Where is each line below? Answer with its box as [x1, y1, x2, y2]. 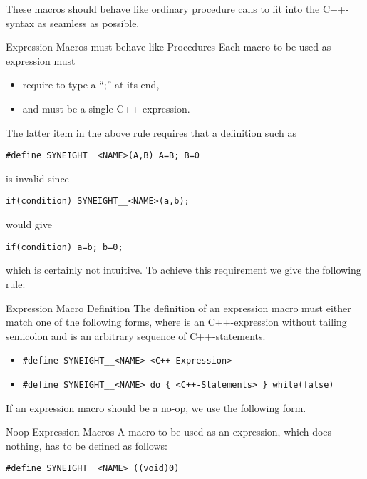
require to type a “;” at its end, [22, 77, 160, 92]
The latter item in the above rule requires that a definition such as [6, 125, 296, 140]
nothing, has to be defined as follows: [6, 438, 167, 453]
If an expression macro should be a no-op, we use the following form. [6, 400, 306, 415]
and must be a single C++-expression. [22, 101, 190, 115]
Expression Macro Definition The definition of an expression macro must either [6, 300, 351, 315]
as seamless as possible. [37, 15, 140, 30]
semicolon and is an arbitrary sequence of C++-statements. [6, 328, 266, 343]
